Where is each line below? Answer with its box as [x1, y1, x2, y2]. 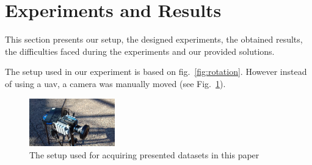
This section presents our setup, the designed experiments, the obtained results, [5, 33, 303, 46]
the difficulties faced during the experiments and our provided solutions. [5, 44, 275, 57]
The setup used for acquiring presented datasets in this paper [29, 148, 259, 161]
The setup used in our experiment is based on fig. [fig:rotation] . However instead [5, 65, 307, 78]
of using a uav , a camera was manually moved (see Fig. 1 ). [5, 77, 226, 90]
